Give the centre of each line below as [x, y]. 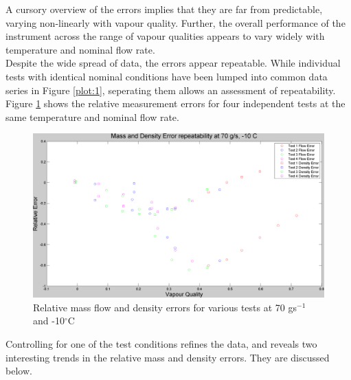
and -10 [49, 321]
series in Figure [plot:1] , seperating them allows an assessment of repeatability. [171, 90]
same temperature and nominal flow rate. [92, 116]
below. [19, 371]
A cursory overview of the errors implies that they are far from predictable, [164, 9]
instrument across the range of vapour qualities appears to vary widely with [165, 36]
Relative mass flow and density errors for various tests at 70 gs [165, 307]
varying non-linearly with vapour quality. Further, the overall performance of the [175, 22]
